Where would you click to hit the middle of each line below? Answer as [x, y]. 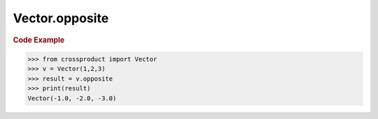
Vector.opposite [61, 18]
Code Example [39, 40]
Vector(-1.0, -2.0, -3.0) [72, 98]
